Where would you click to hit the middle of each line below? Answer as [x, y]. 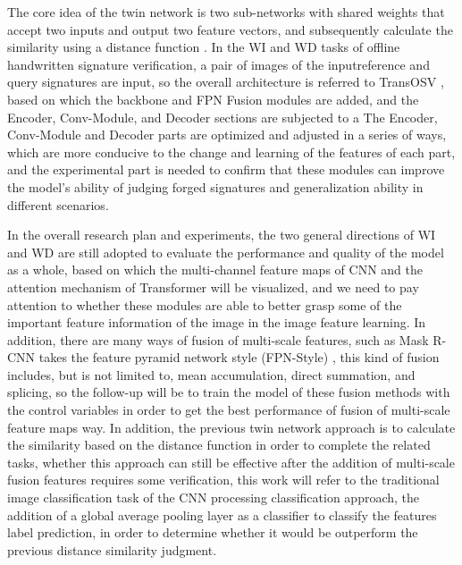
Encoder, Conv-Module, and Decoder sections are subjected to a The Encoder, [223, 117]
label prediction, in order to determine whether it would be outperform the [213, 532]
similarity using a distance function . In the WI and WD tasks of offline [204, 47]
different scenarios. [58, 204]
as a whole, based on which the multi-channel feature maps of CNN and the [215, 270]
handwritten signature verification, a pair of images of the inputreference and [218, 64]
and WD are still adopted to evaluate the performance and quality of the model [226, 252]
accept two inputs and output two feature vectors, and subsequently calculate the [230, 29]
